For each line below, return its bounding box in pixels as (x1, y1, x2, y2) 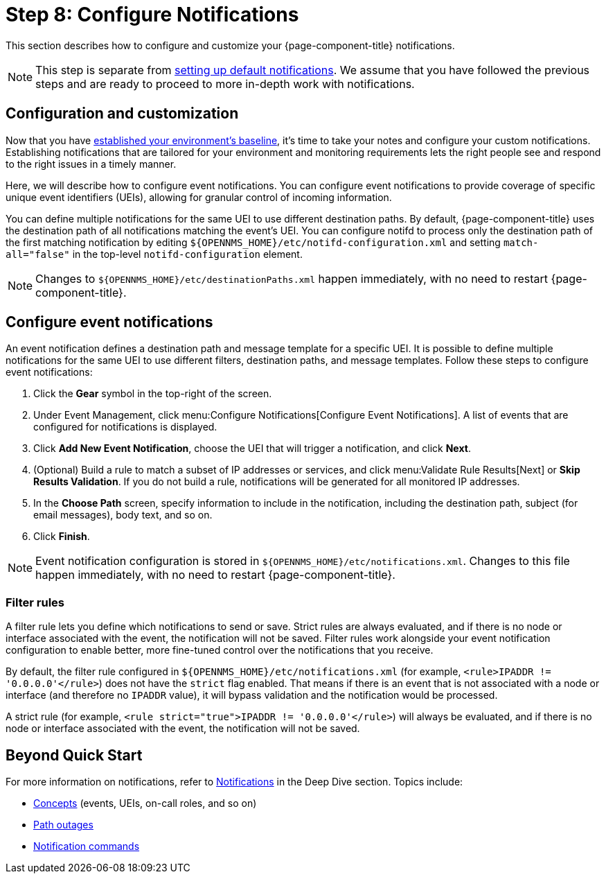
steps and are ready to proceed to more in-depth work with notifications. (35, 76, 415, 91)
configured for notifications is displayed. (33, 421, 217, 433)
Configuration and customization (6, 105, 239, 123)
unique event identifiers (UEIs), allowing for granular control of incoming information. (6, 191, 392, 203)
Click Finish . (33, 530, 90, 543)
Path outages (33, 819, 93, 831)
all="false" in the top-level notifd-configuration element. (6, 247, 303, 260)
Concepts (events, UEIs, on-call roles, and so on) (33, 797, 257, 810)
